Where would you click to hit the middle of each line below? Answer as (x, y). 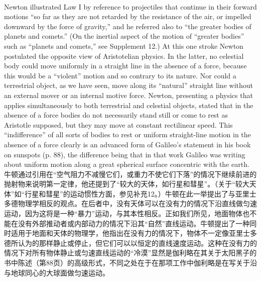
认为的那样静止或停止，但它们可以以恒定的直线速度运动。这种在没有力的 (137, 243)
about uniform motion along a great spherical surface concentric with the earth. (127, 164)
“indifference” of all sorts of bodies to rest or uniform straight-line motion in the (127, 134)
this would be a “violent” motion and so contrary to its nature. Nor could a (120, 75)
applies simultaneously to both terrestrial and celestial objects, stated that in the (129, 105)
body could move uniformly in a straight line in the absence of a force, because (125, 66)
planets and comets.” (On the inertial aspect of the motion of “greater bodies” (124, 36)
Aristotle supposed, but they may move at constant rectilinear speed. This (118, 124)
